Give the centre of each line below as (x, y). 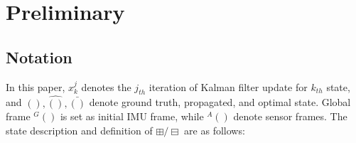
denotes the (106, 86)
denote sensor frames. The (290, 116)
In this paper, (36, 86)
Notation (39, 57)
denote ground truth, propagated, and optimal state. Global (220, 102)
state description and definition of (79, 130)
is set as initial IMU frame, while (132, 116)
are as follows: (215, 130)
